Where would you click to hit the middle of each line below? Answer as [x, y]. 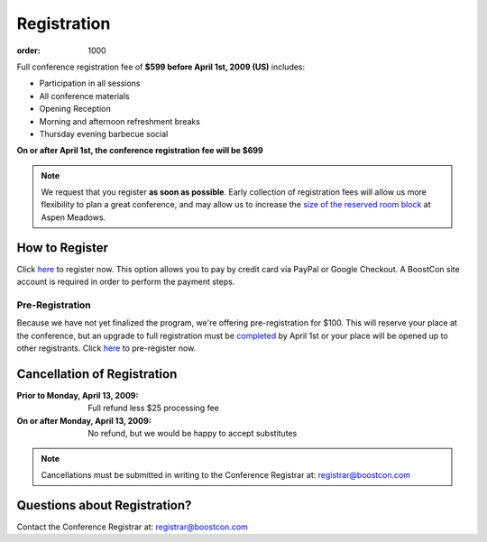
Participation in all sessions [90, 83]
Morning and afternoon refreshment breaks [119, 121]
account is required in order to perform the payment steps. [126, 282]
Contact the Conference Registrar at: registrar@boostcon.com [132, 527]
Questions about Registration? [104, 505]
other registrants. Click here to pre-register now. [106, 348]
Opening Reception [75, 109]
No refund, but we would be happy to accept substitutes [193, 434]
